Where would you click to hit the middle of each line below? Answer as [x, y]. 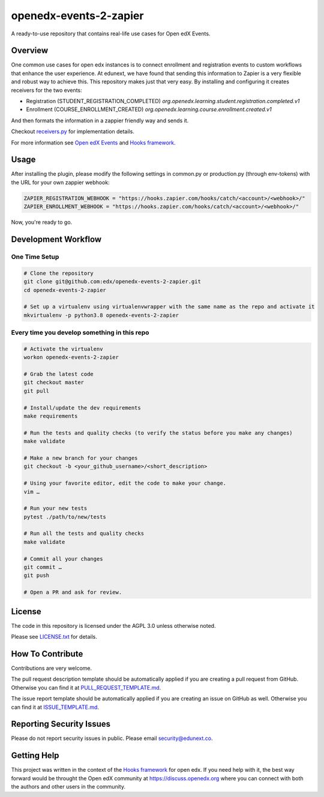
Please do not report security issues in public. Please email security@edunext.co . [112, 738]
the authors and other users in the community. [68, 787]
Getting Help [35, 756]
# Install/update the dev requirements [82, 407]
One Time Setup [35, 257]
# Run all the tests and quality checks [84, 533]
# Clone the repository [59, 273]
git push [37, 575]
